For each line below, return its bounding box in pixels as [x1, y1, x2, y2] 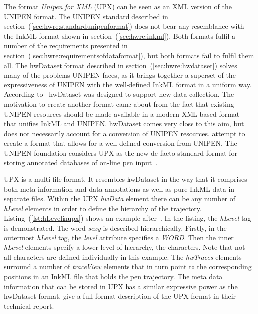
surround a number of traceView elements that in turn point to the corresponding [4, 261, 252, 272]
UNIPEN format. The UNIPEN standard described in [4, 11, 168, 21]
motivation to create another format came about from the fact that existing [4, 98, 234, 109]
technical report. [4, 300, 54, 311]
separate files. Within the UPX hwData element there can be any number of [4, 193, 236, 204]
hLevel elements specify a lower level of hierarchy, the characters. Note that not [4, 242, 245, 252]
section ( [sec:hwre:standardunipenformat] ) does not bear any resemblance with [4, 21, 244, 31]
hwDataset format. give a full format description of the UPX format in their [4, 291, 236, 301]
